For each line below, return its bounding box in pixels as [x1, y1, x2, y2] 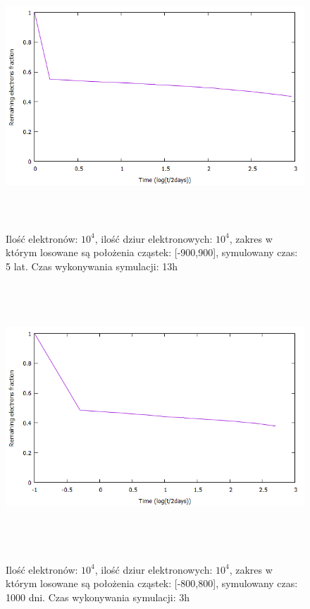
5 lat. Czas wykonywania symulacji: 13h [6, 258, 178, 273]
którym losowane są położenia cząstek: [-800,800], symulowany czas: [6, 576, 298, 591]
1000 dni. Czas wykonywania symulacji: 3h [6, 590, 190, 605]
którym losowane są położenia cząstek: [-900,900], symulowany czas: [6, 245, 298, 260]
